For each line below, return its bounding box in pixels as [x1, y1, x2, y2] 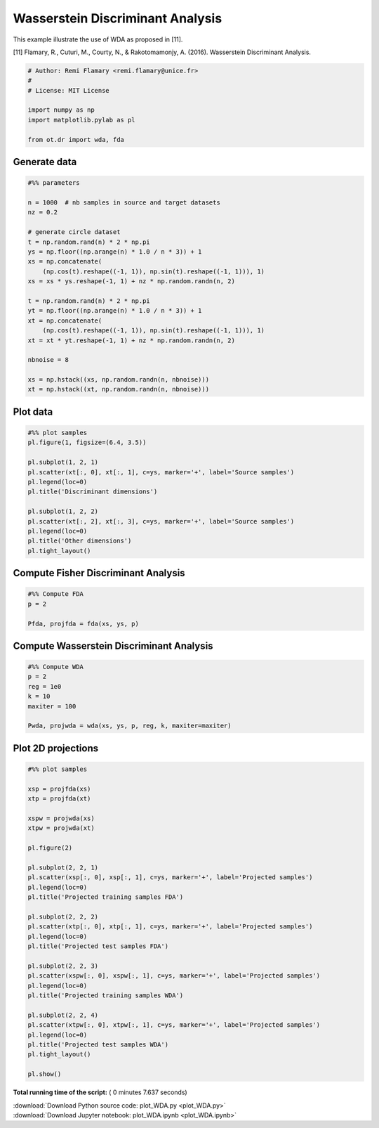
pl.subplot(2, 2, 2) [27, 912, 98, 921]
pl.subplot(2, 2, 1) [27, 863, 98, 871]
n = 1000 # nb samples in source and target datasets [27, 199, 220, 207]
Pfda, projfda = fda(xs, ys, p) [27, 619, 140, 628]
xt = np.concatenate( [27, 316, 102, 325]
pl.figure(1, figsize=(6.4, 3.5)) [27, 439, 147, 446]
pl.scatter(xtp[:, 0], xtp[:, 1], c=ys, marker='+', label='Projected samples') [27, 923, 313, 931]
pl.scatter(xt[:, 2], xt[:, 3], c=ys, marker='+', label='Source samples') [27, 517, 295, 525]
